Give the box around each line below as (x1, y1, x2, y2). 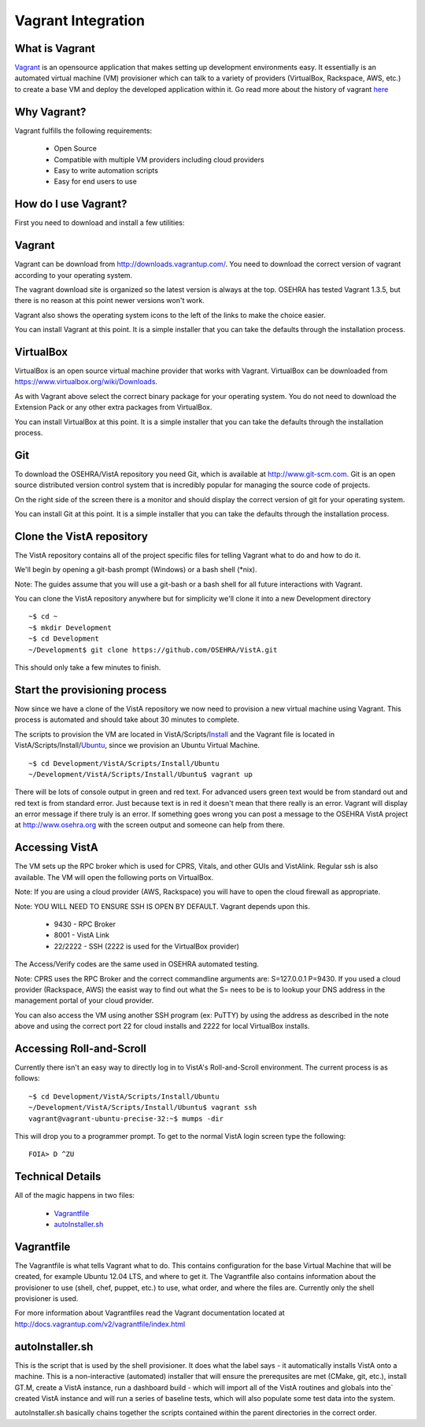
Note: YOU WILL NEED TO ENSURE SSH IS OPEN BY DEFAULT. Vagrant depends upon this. (14, 901, 310, 911)
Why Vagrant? (14, 105, 87, 118)
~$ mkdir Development (28, 623, 112, 632)
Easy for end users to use (54, 177, 137, 187)
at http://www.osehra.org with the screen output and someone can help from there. (14, 820, 285, 830)
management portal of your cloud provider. (14, 996, 154, 1005)
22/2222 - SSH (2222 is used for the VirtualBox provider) (54, 941, 240, 951)
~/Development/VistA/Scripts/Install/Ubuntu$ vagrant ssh (28, 1103, 257, 1112)
